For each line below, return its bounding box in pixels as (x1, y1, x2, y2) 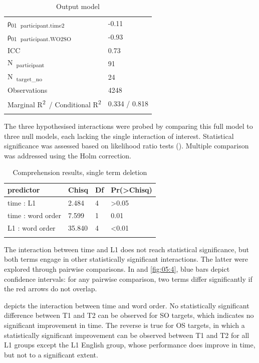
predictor (8, 185, 40, 195)
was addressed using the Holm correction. (4, 150, 131, 160)
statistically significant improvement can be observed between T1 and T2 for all (4, 329, 249, 340)
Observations (8, 85, 48, 95)
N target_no (8, 71, 43, 83)
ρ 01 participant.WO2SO (8, 31, 72, 43)
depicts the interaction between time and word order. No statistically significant (4, 300, 249, 310)
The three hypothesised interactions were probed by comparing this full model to (4, 121, 253, 131)
